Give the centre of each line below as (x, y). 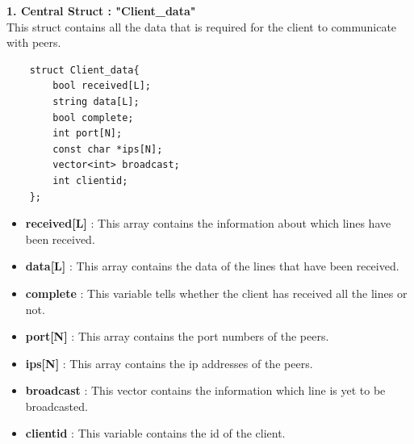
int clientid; (90, 180)
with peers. (34, 42)
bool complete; (93, 117)
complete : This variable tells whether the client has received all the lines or (216, 293)
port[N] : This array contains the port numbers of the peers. (177, 336)
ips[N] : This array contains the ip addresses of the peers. (169, 363)
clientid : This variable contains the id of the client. (155, 433)
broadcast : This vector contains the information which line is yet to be (205, 390)
